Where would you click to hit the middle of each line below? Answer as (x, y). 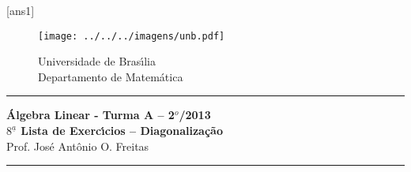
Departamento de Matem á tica (111, 76)
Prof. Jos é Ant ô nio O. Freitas (78, 146)
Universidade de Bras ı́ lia (97, 61)
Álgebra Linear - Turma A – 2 (90, 115)
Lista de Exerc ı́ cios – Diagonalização (122, 131)
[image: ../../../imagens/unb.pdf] (132, 36)
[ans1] (21, 10)
